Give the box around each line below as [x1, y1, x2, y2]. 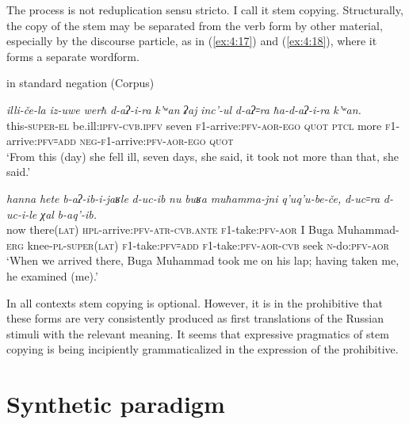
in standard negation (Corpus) [6, 74, 155, 91]
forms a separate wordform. [6, 48, 140, 64]
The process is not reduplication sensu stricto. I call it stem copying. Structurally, [6, 2, 403, 17]
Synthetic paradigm [6, 388, 225, 420]
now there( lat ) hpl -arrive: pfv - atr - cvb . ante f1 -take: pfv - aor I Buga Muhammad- [6, 221, 399, 238]
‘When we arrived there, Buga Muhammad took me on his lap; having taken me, [6, 252, 399, 269]
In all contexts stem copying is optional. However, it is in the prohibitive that [6, 294, 383, 311]
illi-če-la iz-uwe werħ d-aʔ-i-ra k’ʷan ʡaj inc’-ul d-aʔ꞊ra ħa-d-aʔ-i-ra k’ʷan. [6, 101, 361, 117]
